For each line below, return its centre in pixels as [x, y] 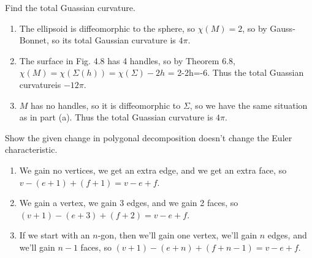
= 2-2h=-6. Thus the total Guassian [236, 72]
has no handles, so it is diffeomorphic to [106, 105]
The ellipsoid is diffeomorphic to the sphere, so [107, 28]
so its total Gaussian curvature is [114, 40]
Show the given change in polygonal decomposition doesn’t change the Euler [149, 137]
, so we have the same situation [249, 105]
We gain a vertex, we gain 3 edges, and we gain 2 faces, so [129, 203]
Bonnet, [34, 40]
